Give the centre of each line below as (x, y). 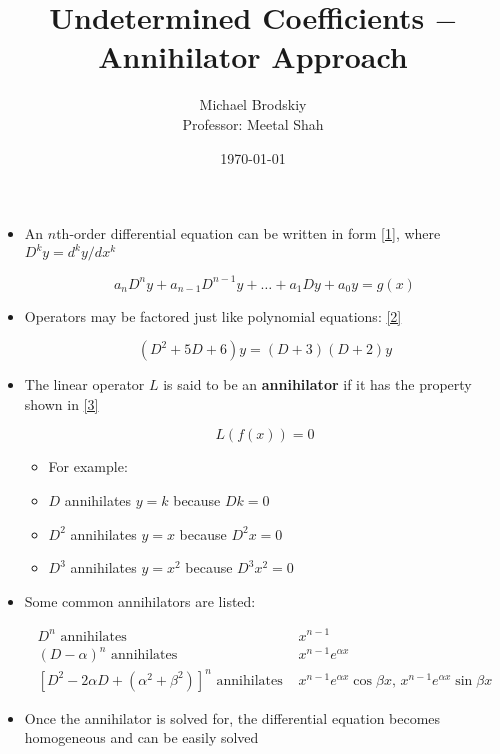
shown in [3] (61, 403)
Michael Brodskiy (253, 104)
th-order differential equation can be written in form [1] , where (248, 233)
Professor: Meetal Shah (253, 123)
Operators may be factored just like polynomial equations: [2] (213, 315)
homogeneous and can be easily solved (141, 737)
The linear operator (84, 384)
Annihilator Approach (253, 56)
